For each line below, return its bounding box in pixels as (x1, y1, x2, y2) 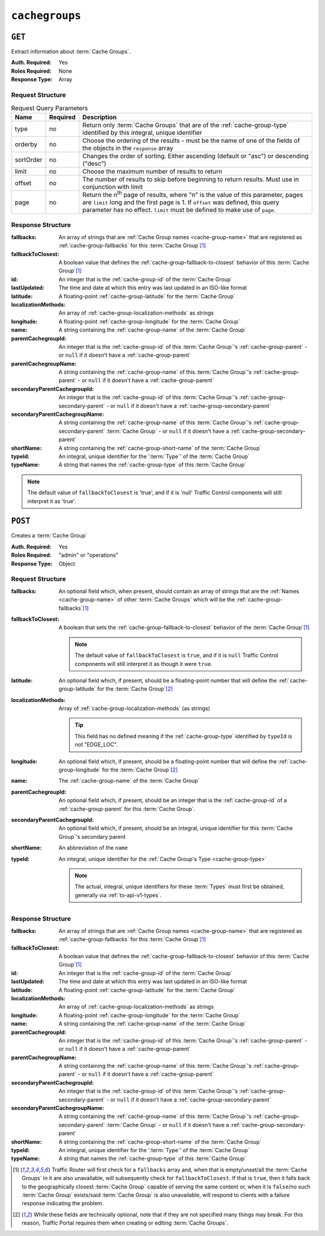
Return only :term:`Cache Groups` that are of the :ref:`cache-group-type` (82, 121, 289, 129)
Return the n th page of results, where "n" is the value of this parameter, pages (82, 189, 303, 199)
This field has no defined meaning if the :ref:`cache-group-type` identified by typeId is (75, 732, 292, 739)
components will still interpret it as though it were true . (75, 660, 213, 667)
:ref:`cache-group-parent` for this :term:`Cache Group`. (58, 805, 196, 812)
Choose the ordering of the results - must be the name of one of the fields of (82, 136, 300, 145)
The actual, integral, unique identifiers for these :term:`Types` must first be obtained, (75, 883, 285, 890)
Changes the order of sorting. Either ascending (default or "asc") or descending (82, 151, 309, 160)
